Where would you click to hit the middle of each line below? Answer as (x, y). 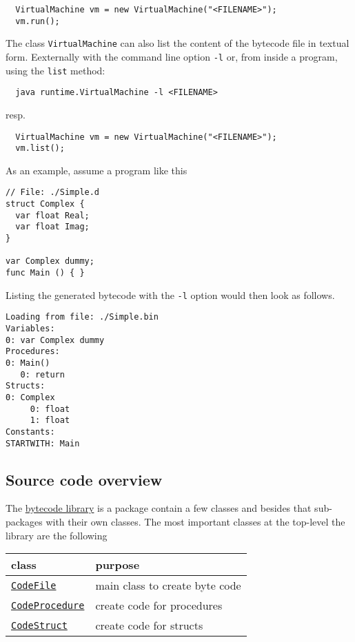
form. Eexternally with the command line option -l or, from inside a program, (172, 56)
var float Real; (52, 215)
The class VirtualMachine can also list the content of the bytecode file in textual (177, 43)
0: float (50, 409)
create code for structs (149, 625)
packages (24, 522)
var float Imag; (52, 227)
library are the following (57, 535)
